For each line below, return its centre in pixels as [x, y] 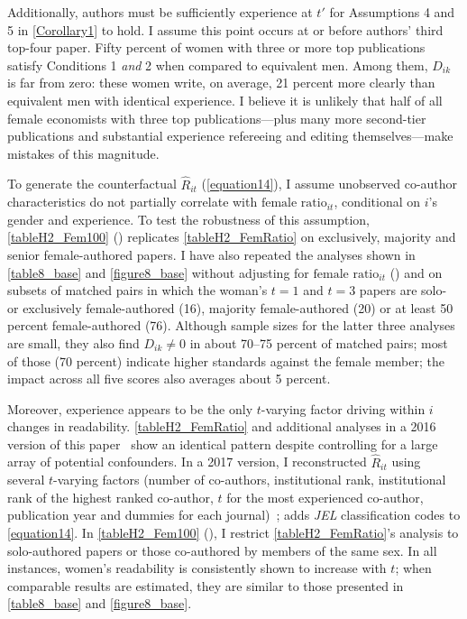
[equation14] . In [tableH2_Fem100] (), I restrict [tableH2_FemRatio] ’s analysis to [233, 533]
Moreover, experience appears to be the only [130, 408]
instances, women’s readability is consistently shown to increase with [197, 568]
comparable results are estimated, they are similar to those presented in [206, 585]
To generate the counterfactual [92, 184]
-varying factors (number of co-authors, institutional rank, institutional [250, 480]
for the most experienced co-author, [325, 497]
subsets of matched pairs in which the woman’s [137, 290]
